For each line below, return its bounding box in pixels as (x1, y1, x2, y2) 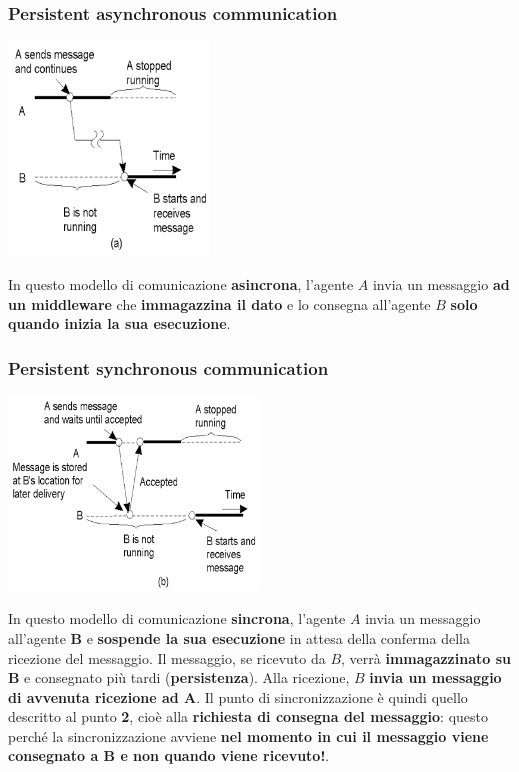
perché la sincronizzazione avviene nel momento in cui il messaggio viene (8, 725, 489, 746)
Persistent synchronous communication (8, 355, 329, 380)
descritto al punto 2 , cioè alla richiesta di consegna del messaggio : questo (8, 706, 489, 727)
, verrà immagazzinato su (341, 647, 511, 668)
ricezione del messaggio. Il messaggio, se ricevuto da (8, 647, 326, 668)
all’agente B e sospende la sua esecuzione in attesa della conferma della (8, 627, 470, 648)
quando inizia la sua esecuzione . (8, 313, 231, 334)
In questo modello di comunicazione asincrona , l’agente (8, 273, 354, 294)
